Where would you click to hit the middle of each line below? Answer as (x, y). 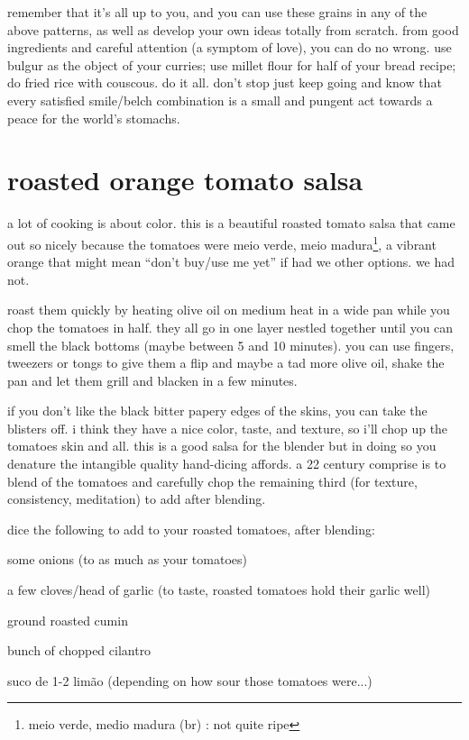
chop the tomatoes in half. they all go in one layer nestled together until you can (230, 327)
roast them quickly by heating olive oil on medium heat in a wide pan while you (229, 310)
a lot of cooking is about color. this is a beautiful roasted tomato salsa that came (231, 223)
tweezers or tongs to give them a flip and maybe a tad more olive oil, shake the (226, 363)
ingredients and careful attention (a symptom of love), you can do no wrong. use (230, 47)
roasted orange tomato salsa (185, 180)
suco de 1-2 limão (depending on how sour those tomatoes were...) (190, 680)
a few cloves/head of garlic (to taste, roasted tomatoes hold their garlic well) (219, 590)
